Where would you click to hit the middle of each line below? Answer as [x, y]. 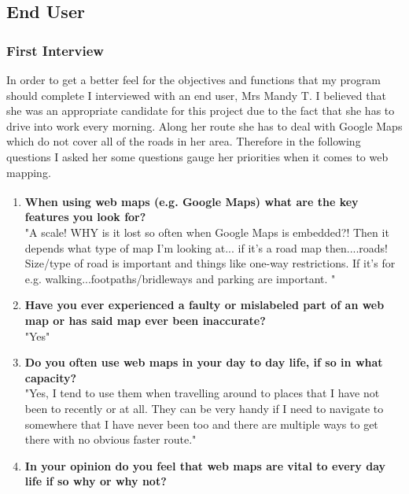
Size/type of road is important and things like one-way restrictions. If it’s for [210, 263]
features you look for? [85, 217]
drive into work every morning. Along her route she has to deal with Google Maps [204, 125]
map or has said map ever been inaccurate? [145, 320]
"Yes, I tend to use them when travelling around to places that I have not [202, 393]
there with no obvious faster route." [111, 439]
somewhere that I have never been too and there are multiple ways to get [201, 424]
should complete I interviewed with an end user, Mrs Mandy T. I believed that [196, 95]
